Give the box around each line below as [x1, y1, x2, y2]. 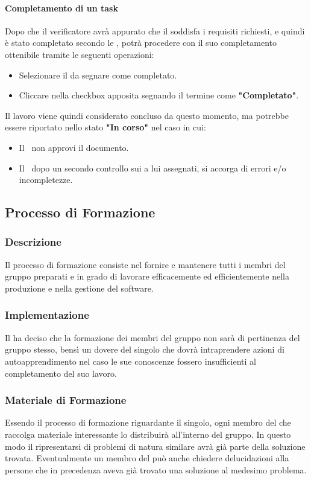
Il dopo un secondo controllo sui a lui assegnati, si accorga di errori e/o [19, 161, 286, 174]
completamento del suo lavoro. [5, 366, 117, 379]
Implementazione [5, 307, 89, 322]
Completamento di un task [5, 1, 118, 14]
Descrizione [5, 234, 61, 249]
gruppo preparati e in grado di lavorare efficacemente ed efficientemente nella [5, 270, 289, 283]
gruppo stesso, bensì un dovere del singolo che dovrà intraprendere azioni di [5, 343, 284, 356]
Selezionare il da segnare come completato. [19, 68, 177, 81]
